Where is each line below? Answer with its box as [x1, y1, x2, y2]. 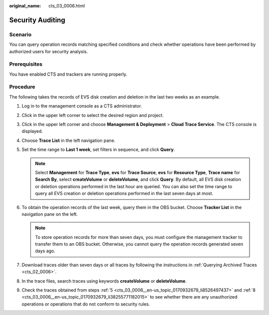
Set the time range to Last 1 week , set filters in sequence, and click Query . [21, 147, 175, 153]
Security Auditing [9, 15, 66, 24]
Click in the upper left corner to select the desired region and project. [21, 112, 164, 118]
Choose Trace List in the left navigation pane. [21, 137, 116, 143]
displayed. [21, 128, 43, 134]
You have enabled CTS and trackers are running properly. [9, 71, 128, 77]
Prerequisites [9, 61, 42, 68]
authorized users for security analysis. [9, 48, 88, 54]
